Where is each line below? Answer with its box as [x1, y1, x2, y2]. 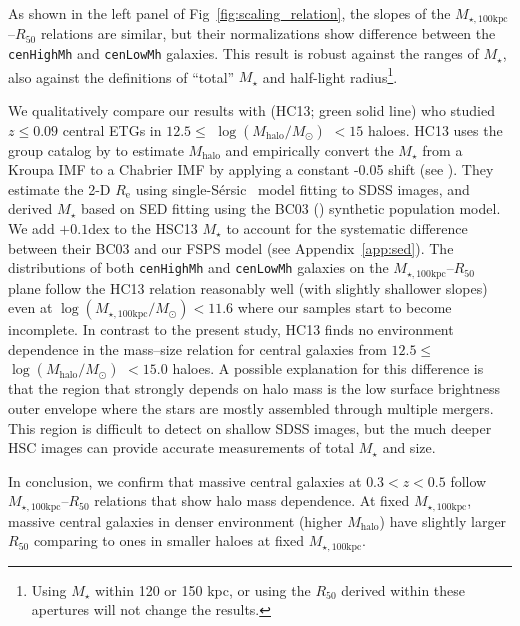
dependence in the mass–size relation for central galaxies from [8, 338, 387, 359]
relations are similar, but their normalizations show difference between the [40, 23, 496, 44]
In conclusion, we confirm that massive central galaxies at [8, 470, 362, 491]
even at [8, 297, 53, 318]
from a [422, 139, 463, 160]
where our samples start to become [237, 297, 452, 318]
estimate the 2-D [8, 178, 111, 199]
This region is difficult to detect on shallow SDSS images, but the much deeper [8, 417, 492, 438]
